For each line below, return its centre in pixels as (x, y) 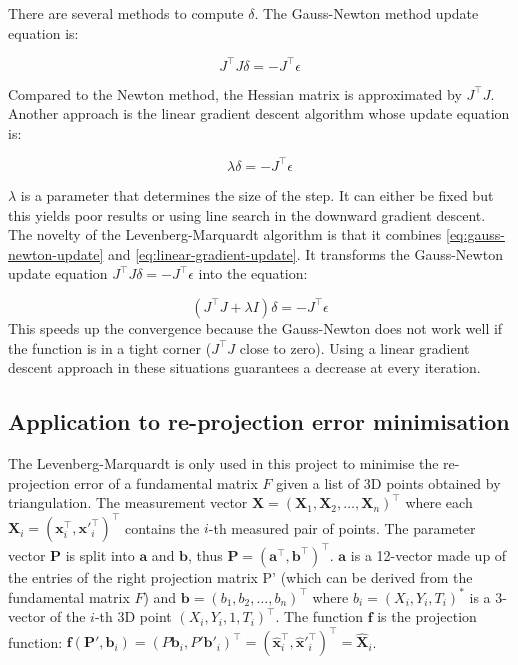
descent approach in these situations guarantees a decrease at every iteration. (244, 367)
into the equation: (253, 273)
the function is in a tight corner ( (110, 347)
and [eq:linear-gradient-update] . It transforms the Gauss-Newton (305, 253)
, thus (205, 554)
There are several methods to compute (126, 13)
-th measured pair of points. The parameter (342, 527)
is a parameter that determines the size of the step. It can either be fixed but (257, 194)
